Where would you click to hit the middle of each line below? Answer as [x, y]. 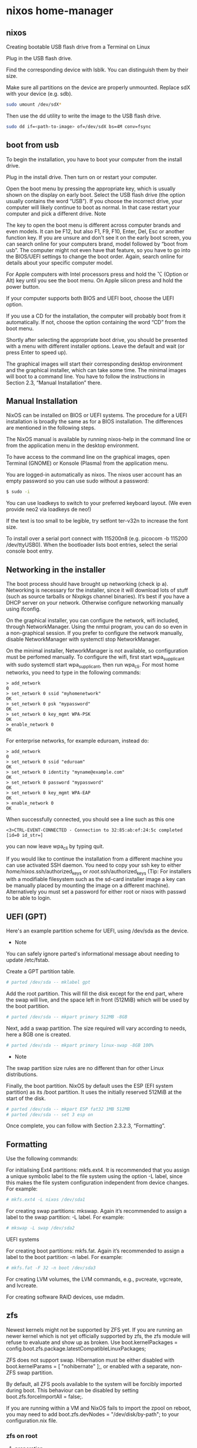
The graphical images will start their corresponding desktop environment [94, 364]
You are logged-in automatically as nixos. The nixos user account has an [94, 475]
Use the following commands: [42, 1159]
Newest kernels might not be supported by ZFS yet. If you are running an [94, 1329]
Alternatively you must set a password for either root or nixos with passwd [96, 892]
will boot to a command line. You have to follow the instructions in [86, 376]
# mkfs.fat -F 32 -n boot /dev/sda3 [51, 1268]
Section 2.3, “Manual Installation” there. [54, 383]
